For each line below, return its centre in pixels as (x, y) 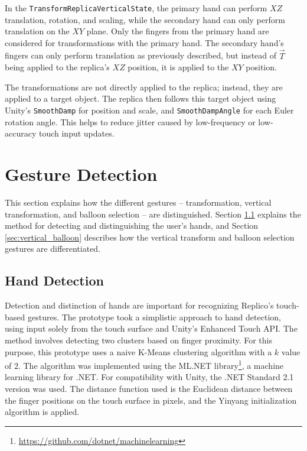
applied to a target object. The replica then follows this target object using (141, 98)
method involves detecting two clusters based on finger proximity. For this (139, 340)
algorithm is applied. (42, 412)
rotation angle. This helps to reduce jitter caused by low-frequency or (130, 121)
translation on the (37, 31)
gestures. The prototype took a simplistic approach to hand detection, (154, 317)
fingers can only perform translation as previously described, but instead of (141, 55)
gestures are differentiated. (53, 249)
